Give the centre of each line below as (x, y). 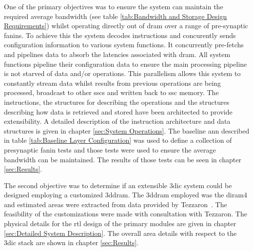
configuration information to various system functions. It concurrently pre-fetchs (124, 45)
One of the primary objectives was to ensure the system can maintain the (114, 6)
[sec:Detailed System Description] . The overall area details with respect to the (120, 233)
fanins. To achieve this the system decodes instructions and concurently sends (120, 35)
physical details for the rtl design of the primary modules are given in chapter (120, 223)
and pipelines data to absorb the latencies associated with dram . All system (117, 54)
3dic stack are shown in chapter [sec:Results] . (71, 242)
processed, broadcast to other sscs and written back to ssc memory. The (111, 92)
